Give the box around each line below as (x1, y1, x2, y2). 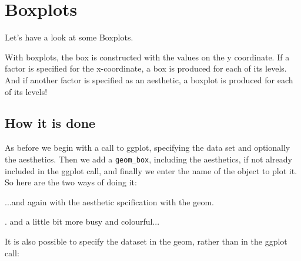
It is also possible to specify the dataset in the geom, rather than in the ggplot (5, 235, 287, 247)
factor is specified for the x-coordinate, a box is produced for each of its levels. (5, 62, 287, 74)
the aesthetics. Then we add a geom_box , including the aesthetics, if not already (5, 152, 292, 165)
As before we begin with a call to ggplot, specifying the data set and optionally (5, 141, 290, 154)
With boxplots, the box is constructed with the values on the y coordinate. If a (5, 50, 290, 63)
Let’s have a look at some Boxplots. (5, 31, 133, 43)
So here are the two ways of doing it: (5, 176, 137, 188)
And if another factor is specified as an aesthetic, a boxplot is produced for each (5, 73, 293, 86)
